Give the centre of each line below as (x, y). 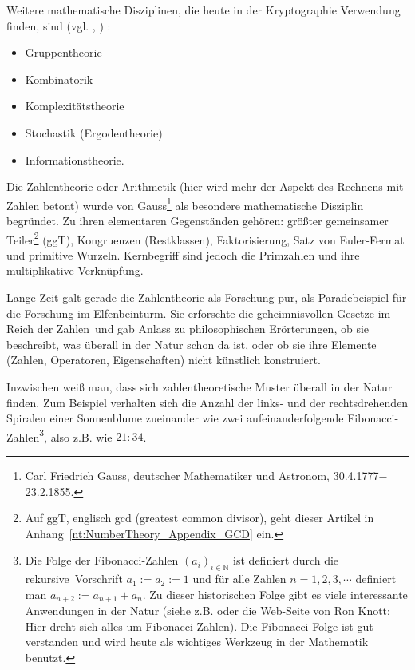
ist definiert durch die (286, 560)
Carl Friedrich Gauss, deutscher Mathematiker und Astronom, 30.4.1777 (202, 476)
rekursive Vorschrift (74, 579)
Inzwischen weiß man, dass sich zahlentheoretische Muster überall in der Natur (200, 387)
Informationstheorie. (75, 159)
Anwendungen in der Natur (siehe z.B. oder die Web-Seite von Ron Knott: (207, 611)
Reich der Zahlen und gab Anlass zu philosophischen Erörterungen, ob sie (188, 329)
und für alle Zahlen (239, 579)
